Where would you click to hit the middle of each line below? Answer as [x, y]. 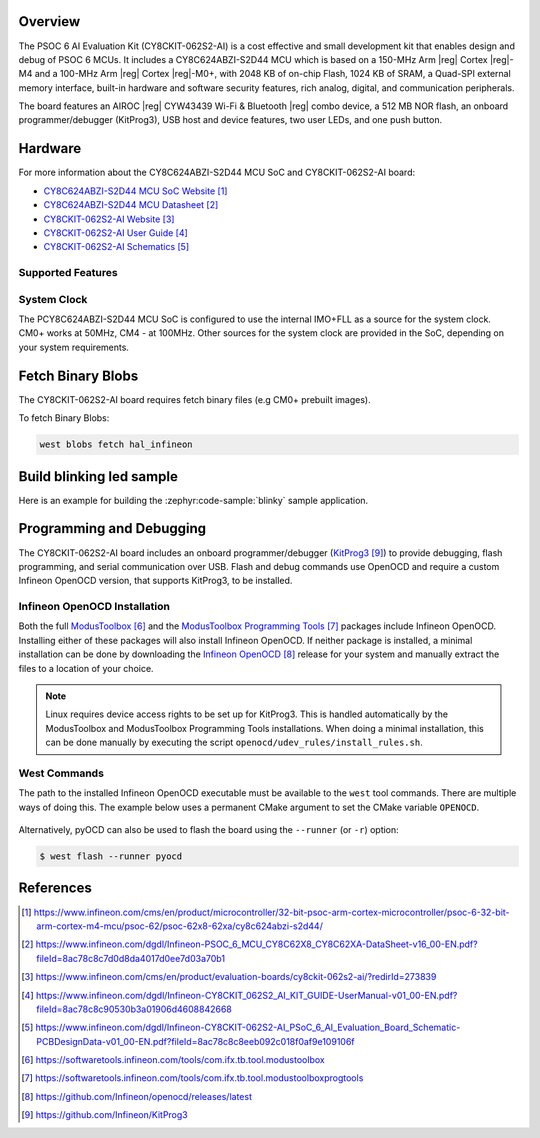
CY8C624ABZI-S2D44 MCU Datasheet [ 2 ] [131, 205]
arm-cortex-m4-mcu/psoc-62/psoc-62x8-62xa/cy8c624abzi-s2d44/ [180, 926]
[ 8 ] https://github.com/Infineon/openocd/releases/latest [136, 1096]
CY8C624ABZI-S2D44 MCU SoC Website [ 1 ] [135, 191]
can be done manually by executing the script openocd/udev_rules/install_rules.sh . [234, 742]
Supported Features [68, 273]
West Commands [61, 773]
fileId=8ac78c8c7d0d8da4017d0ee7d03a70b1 [130, 958]
